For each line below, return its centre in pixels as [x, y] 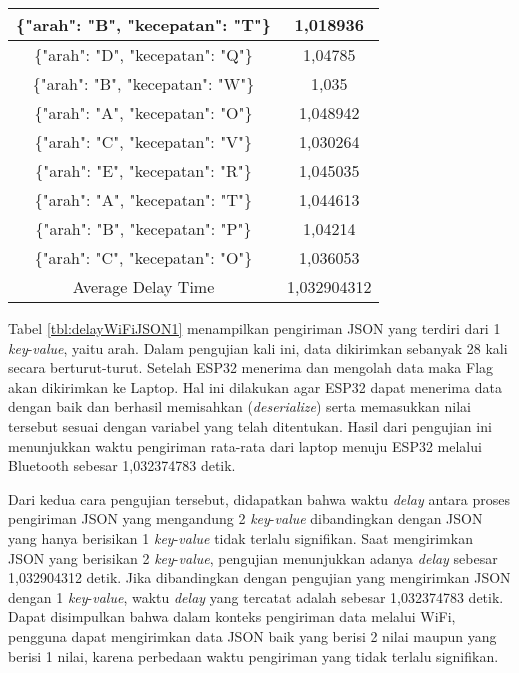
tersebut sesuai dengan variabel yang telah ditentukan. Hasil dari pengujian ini [250, 425]
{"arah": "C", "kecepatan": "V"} [143, 141]
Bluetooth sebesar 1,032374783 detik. [122, 465]
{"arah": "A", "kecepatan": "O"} [143, 112]
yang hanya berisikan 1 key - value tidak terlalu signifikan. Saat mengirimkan [240, 537]
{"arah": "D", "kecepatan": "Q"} [143, 54]
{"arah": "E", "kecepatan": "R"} [143, 170]
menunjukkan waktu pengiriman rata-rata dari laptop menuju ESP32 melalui [245, 445]
